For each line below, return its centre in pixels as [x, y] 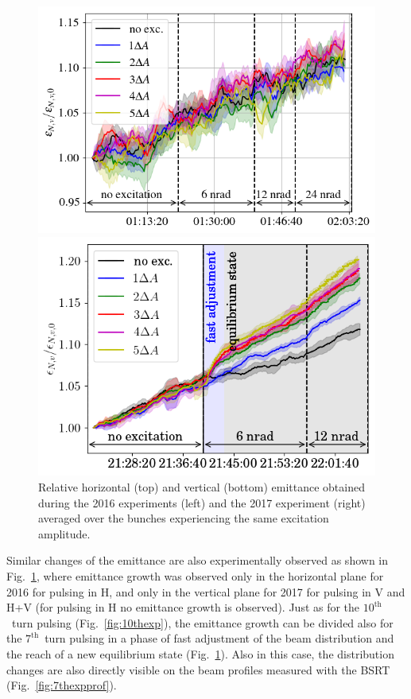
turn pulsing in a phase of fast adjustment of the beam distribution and [219, 638]
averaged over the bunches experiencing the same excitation [184, 518]
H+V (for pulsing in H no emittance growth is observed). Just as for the [183, 607]
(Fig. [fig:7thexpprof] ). [62, 685]
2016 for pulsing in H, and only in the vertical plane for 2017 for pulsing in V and [206, 591]
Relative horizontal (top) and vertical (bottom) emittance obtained [202, 487]
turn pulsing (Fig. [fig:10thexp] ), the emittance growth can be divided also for [202, 622]
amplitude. [64, 533]
